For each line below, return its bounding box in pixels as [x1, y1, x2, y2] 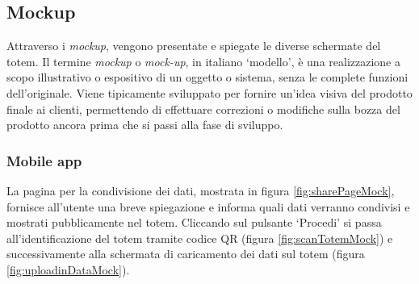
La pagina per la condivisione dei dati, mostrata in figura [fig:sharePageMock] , [6, 182, 395, 198]
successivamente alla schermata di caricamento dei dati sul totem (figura [6, 245, 365, 262]
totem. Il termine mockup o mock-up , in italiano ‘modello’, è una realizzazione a [6, 52, 400, 69]
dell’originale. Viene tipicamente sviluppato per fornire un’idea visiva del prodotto [6, 84, 413, 101]
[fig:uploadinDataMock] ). [6, 261, 130, 278]
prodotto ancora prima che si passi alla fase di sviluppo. [6, 116, 283, 133]
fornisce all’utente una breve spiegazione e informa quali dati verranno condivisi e [6, 198, 410, 215]
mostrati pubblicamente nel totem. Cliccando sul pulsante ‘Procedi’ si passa [6, 214, 382, 231]
